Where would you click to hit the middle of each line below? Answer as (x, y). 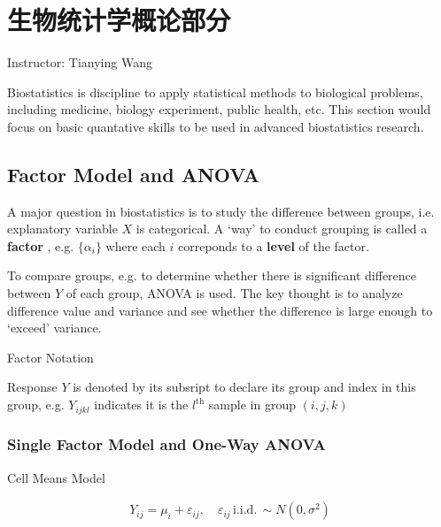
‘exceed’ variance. (54, 328)
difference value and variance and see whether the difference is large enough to (220, 310)
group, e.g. (36, 405)
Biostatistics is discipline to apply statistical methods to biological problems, (215, 92)
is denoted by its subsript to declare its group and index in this (244, 387)
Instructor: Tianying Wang (80, 62)
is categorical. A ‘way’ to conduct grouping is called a (282, 229)
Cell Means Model (56, 477)
